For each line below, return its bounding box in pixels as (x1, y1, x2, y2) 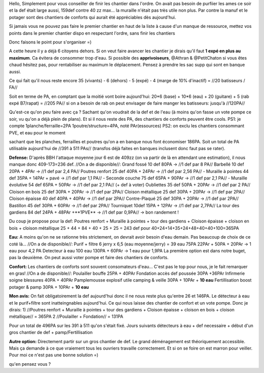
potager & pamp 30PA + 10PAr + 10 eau (9, 284, 89, 290)
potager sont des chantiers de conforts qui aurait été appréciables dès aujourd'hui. (9, 14, 176, 20)
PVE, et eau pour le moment (9, 130, 66, 135)
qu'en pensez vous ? (9, 361, 51, 367)
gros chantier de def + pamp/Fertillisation (9, 329, 93, 335)
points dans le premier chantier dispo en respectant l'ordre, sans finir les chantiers (9, 30, 176, 36)
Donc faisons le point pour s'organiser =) (9, 39, 92, 45)
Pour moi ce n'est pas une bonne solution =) (9, 352, 99, 358)
